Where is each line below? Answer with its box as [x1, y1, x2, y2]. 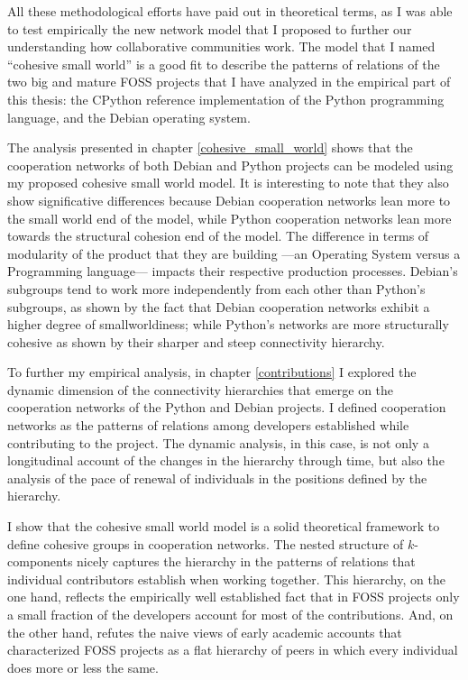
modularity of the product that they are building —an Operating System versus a [7, 244, 461, 262]
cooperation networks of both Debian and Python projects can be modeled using [7, 155, 454, 174]
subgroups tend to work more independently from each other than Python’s [7, 279, 426, 298]
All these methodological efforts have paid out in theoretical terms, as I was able [7, 2, 453, 20]
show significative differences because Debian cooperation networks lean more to [7, 190, 451, 209]
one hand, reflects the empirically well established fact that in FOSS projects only [7, 587, 460, 606]
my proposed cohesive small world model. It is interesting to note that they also [7, 173, 449, 192]
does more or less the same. [7, 657, 159, 676]
